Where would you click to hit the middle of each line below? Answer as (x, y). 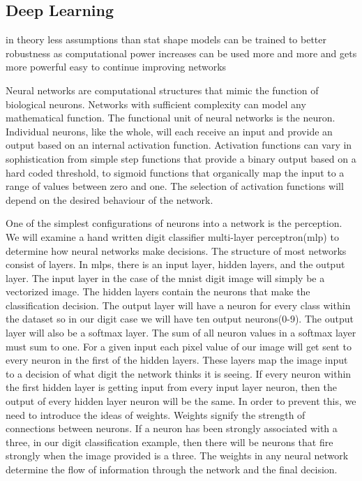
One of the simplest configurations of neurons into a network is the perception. (174, 223)
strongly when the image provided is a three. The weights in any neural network (177, 456)
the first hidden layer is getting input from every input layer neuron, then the (171, 387)
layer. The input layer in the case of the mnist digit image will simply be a (165, 277)
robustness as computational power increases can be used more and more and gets (181, 53)
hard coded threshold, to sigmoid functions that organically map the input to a (175, 172)
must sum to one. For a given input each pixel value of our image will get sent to (179, 346)
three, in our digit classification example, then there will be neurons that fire (169, 442)
